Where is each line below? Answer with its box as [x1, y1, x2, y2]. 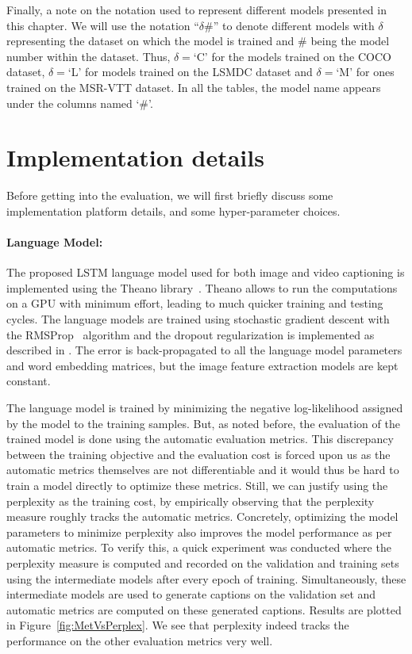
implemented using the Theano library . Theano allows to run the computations [6, 279, 398, 296]
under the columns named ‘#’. [6, 94, 153, 111]
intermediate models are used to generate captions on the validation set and [6, 586, 376, 602]
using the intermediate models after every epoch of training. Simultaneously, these [6, 570, 406, 587]
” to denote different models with [213, 17, 375, 33]
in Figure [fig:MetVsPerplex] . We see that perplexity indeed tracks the [6, 617, 349, 633]
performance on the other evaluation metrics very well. [6, 632, 273, 648]
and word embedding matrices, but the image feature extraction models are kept [6, 357, 399, 373]
